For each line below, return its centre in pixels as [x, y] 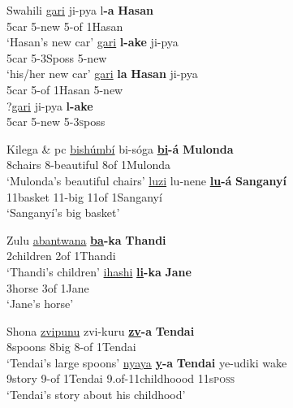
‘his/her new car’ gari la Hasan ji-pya [102, 74]
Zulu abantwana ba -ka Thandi [86, 239]
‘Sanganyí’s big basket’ [63, 213]
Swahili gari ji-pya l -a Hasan [80, 10]
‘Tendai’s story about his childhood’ [96, 395]
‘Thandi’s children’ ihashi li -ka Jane [99, 271]
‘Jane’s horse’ [40, 304]
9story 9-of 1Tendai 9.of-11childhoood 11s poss [121, 378]
